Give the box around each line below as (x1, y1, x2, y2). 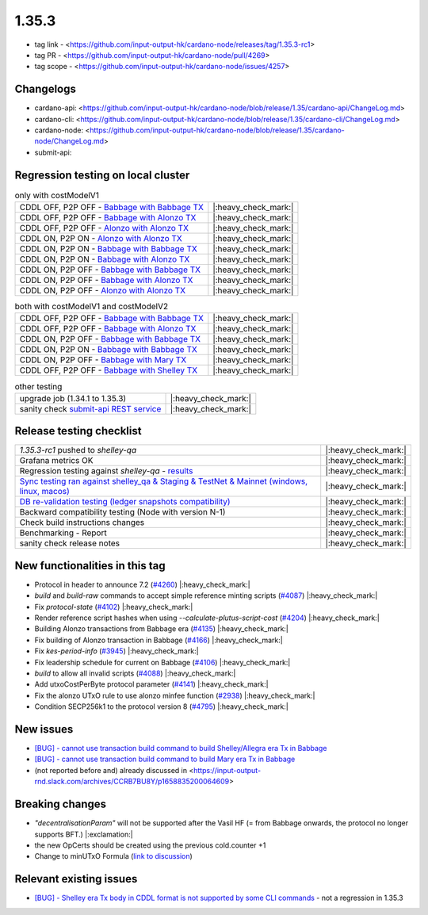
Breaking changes (14, 798, 107, 811)
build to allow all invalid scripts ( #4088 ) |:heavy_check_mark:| (34, 668, 236, 678)
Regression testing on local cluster (14, 168, 190, 182)
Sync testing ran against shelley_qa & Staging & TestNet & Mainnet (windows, (19, 476, 308, 487)
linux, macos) (19, 486, 71, 497)
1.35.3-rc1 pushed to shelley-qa (19, 445, 137, 456)
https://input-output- (193, 765, 262, 775)
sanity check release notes (19, 538, 120, 549)
